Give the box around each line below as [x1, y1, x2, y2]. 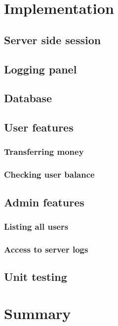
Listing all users [4, 220, 69, 232]
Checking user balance [4, 168, 95, 181]
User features [4, 120, 74, 135]
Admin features [4, 194, 84, 209]
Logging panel [4, 61, 77, 76]
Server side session [4, 32, 101, 47]
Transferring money [4, 145, 84, 158]
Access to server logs [4, 243, 88, 255]
